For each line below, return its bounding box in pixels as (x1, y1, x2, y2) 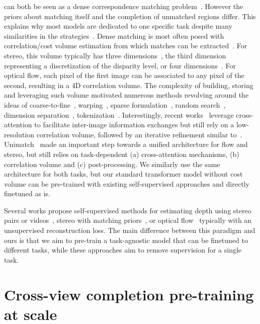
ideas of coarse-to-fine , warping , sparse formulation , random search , (4, 99, 226, 110)
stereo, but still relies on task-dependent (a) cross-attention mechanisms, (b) (4, 148, 239, 159)
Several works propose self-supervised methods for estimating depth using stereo (4, 205, 251, 215)
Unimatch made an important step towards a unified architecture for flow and (4, 139, 248, 149)
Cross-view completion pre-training (4, 284, 254, 304)
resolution (4, 129, 35, 139)
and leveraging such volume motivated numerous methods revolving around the (4, 90, 249, 100)
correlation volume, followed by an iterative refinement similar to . (36, 129, 242, 139)
